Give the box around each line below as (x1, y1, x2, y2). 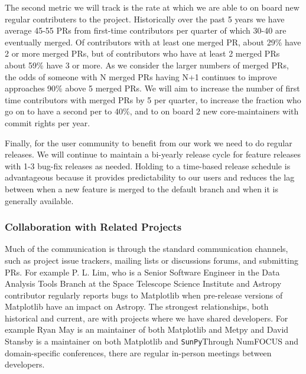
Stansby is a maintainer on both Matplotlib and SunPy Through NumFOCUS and (5, 335, 299, 347)
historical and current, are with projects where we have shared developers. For (5, 311, 288, 324)
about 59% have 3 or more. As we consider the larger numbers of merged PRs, (5, 58, 289, 71)
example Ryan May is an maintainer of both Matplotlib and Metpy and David (5, 323, 289, 336)
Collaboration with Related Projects (5, 219, 182, 234)
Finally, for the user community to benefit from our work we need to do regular (5, 136, 292, 149)
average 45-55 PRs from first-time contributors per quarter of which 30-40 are (5, 24, 287, 37)
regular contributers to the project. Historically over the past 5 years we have (5, 12, 285, 25)
